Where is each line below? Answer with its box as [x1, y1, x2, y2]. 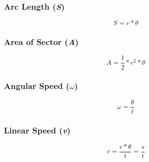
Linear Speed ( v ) [4, 124, 71, 136]
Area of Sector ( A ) [4, 36, 79, 48]
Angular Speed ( [4, 80, 70, 92]
